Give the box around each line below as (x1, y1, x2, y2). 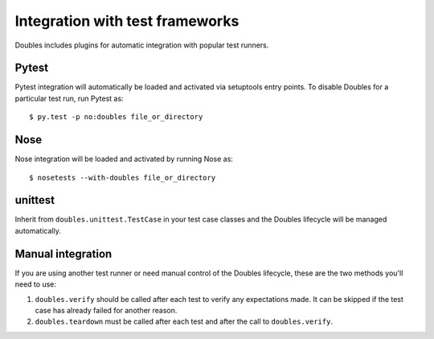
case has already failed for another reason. (35, 305, 178, 315)
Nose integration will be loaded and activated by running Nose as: (14, 154, 233, 164)
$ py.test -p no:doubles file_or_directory (29, 113, 203, 122)
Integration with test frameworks (14, 12, 240, 30)
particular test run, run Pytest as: (14, 93, 124, 103)
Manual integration (14, 246, 113, 261)
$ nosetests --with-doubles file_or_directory (29, 173, 216, 182)
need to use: (14, 279, 56, 289)
